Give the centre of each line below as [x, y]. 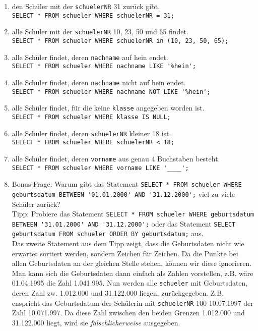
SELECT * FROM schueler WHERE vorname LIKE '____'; [100, 168]
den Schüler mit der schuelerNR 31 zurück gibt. [86, 6]
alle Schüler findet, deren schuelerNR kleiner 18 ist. [91, 133]
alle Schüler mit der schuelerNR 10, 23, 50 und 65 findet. [100, 32]
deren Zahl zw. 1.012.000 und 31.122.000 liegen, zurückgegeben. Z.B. [118, 293]
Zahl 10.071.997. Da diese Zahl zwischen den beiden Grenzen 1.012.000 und [128, 313]
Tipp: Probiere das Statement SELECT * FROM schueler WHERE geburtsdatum [133, 214]
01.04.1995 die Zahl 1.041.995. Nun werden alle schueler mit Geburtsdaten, [130, 283]
